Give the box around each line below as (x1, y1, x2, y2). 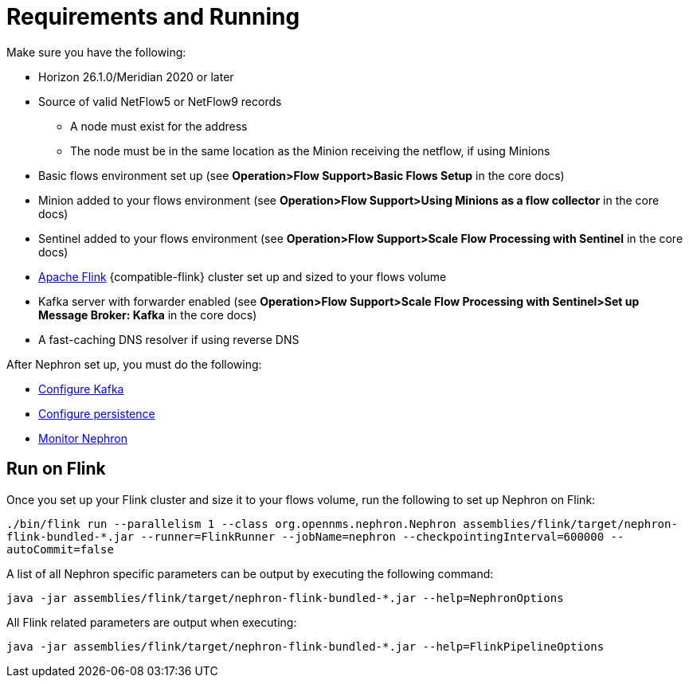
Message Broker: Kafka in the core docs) (38, 307, 257, 322)
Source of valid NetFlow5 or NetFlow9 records (38, 94, 282, 108)
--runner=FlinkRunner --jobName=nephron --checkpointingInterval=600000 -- (140, 530, 624, 543)
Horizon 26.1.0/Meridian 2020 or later (38, 69, 234, 84)
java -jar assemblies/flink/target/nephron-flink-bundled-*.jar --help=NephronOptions (6, 591, 564, 604)
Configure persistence (38, 406, 155, 420)
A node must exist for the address (70, 119, 248, 133)
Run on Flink (6, 459, 106, 479)
